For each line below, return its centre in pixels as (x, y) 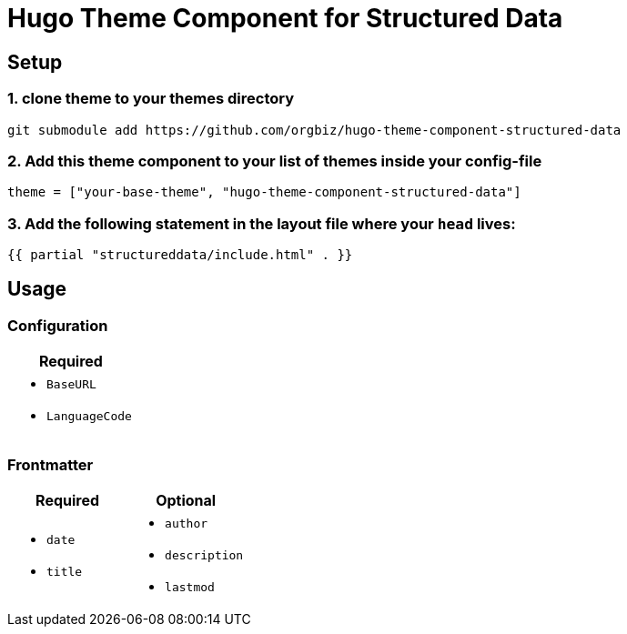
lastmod (190, 588)
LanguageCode (89, 417)
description (204, 556)
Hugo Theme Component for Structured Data (285, 18)
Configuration (58, 325)
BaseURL (71, 385)
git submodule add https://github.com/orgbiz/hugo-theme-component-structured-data (314, 130)
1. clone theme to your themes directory (151, 99)
